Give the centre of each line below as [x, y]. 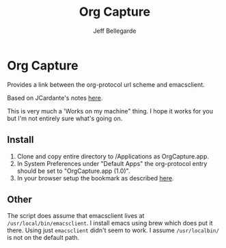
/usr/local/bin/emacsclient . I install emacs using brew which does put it [110, 223]
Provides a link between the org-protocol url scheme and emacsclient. [106, 84]
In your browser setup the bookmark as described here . [95, 178]
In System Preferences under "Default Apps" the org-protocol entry [112, 163]
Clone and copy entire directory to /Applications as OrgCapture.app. [113, 156]
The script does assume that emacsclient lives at [76, 216]
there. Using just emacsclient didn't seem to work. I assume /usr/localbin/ [113, 230]
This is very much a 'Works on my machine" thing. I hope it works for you [110, 111]
